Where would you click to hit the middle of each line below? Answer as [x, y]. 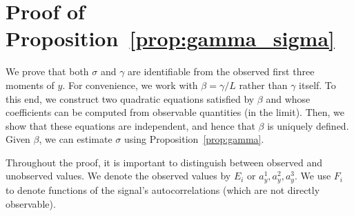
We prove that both [47, 71]
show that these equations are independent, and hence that [130, 125]
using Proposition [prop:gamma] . [194, 139]
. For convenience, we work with [130, 85]
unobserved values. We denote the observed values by [118, 176]
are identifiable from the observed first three [221, 71]
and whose [288, 98]
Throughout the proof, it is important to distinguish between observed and [164, 162]
